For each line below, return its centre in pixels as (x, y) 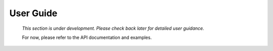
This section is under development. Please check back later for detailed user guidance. (113, 28)
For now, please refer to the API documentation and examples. (87, 37)
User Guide (33, 13)
